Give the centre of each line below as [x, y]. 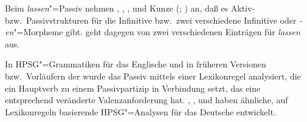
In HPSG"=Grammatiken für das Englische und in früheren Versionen [136, 64]
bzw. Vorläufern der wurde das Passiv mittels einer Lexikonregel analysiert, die [153, 76]
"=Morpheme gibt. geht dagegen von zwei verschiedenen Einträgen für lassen [157, 32]
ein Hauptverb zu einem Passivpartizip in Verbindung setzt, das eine [133, 88]
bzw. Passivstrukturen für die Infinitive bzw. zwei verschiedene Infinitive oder [151, 20]
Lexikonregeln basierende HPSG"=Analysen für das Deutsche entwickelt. [140, 111]
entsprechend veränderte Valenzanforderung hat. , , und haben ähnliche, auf [147, 100]
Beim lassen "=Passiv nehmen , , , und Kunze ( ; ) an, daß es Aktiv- [130, 8]
